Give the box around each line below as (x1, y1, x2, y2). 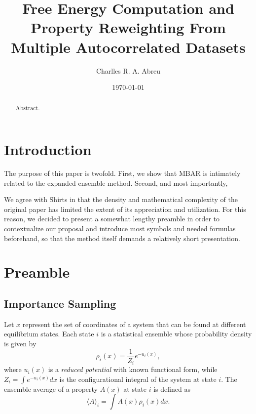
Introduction (4, 139, 92, 160)
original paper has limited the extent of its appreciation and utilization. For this (4, 204, 246, 214)
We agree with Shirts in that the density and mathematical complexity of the (4, 194, 238, 205)
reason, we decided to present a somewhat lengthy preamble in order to (4, 213, 220, 224)
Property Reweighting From (31, 17, 226, 38)
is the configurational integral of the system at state (59, 373, 217, 384)
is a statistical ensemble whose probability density (101, 329, 252, 339)
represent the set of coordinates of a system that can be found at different (22, 319, 246, 329)
